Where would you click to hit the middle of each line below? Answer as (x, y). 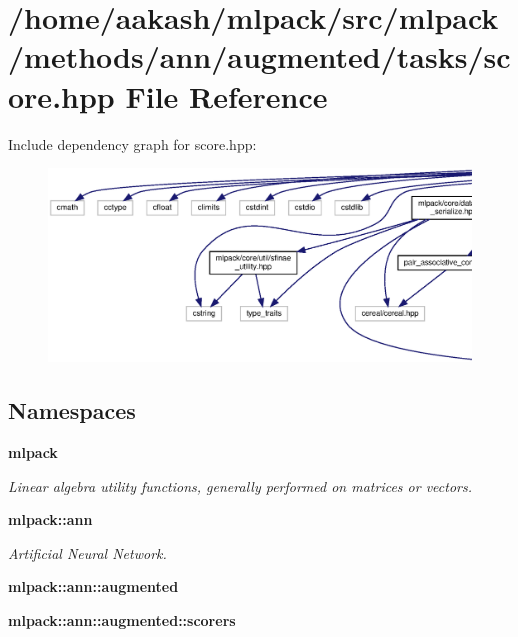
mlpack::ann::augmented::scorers (122, 620)
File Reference (226, 95)
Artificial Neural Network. (87, 552)
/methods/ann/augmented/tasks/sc (259, 56)
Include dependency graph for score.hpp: (132, 143)
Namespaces (72, 410)
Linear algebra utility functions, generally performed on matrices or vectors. (240, 485)
